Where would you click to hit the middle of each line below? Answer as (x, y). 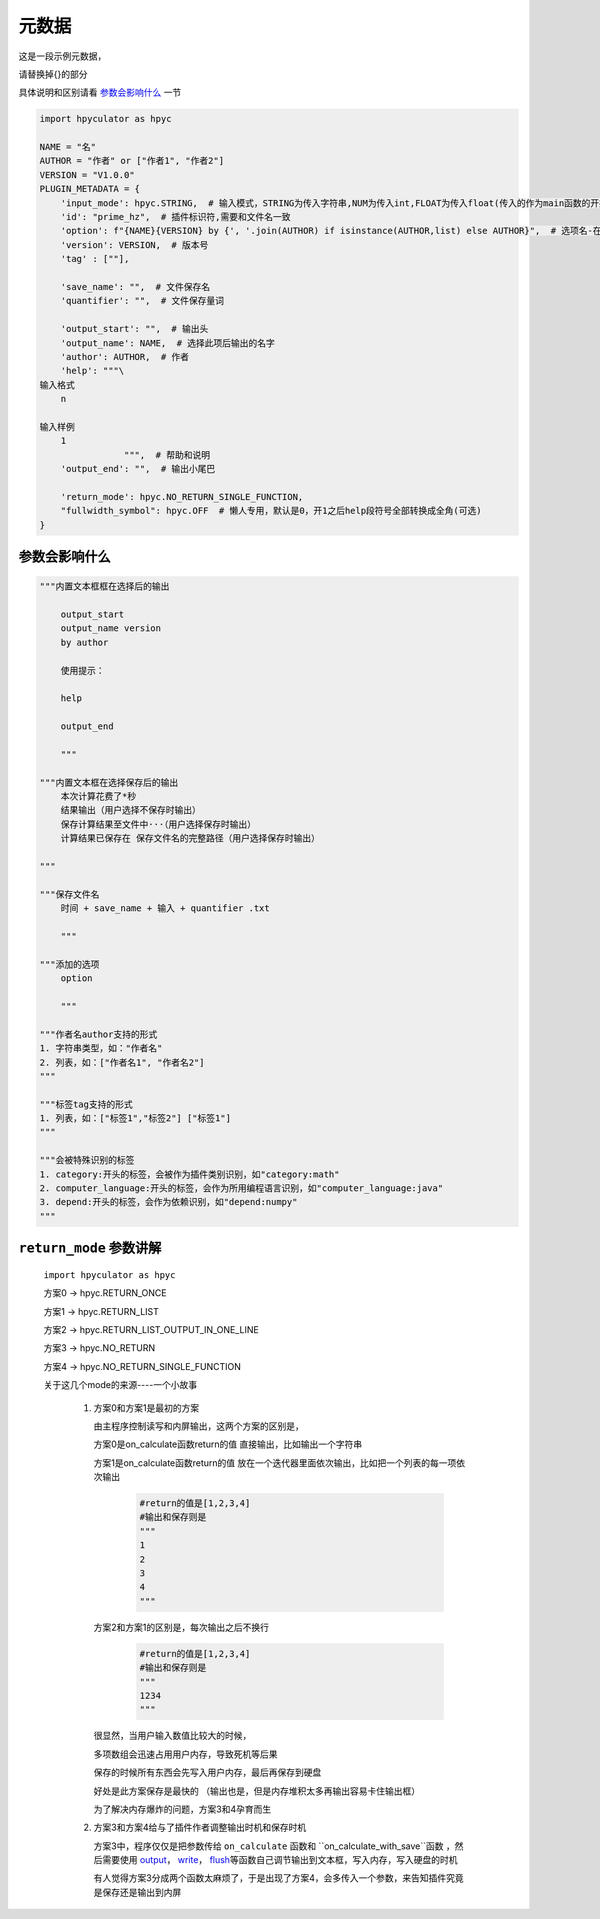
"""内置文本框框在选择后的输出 (104, 586)
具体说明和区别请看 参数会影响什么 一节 (100, 92)
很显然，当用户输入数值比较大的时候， (172, 1736)
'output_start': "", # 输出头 (134, 329)
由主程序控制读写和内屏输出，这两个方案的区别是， (198, 1426)
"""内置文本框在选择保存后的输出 (109, 782)
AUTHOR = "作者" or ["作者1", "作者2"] (132, 161)
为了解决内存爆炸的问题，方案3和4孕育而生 (182, 1809)
